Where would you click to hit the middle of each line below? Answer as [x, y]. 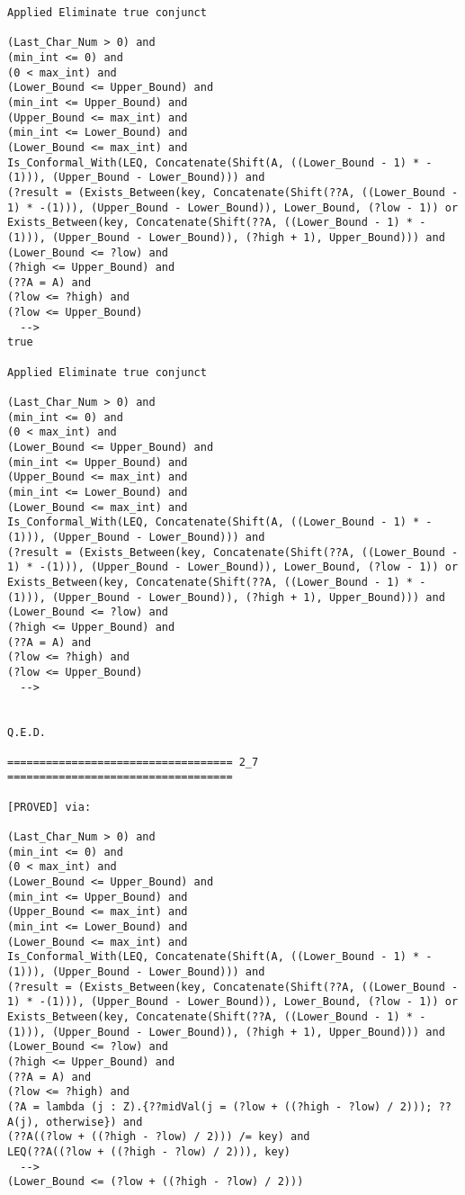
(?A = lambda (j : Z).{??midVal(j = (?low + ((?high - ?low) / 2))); [220, 1106]
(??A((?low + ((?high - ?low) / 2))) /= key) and [159, 1137]
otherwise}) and [94, 1122]
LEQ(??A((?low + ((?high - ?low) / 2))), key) [149, 1151]
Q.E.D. [27, 732]
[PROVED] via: [49, 807]
